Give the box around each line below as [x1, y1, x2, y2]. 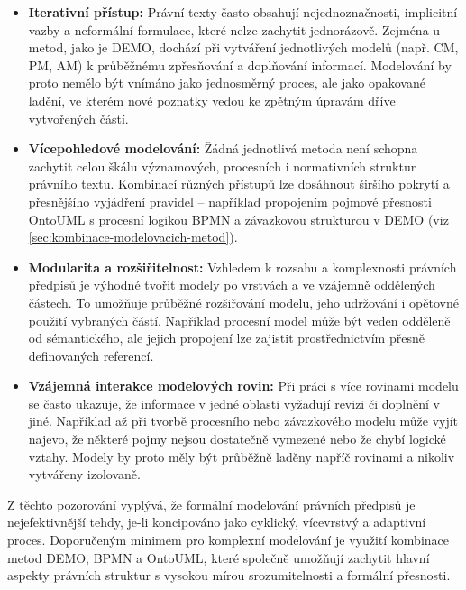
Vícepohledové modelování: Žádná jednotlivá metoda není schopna [28, 139, 418, 158]
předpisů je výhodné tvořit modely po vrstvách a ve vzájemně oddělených [28, 275, 435, 294]
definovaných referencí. [28, 346, 154, 364]
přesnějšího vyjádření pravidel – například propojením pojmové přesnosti [28, 191, 432, 210]
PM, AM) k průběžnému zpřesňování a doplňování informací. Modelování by [28, 55, 452, 74]
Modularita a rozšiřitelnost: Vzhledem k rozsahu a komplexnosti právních [28, 257, 457, 276]
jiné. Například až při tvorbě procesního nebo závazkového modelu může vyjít [28, 411, 459, 430]
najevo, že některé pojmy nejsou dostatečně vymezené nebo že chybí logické [28, 429, 446, 448]
